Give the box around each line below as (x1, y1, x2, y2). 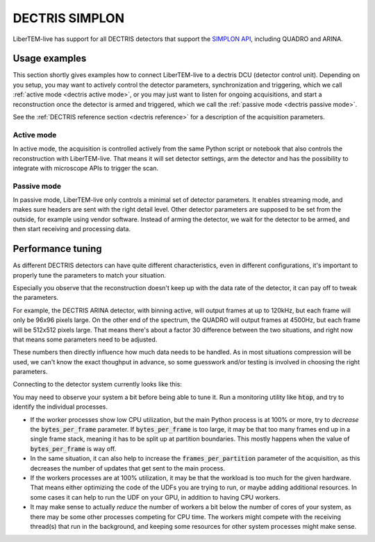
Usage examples (12, 53, 87, 65)
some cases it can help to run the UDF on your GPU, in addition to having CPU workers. (30, 493, 281, 501)
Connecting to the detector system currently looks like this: (12, 380, 182, 389)
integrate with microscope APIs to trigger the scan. (12, 164, 159, 172)
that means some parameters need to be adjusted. (12, 335, 158, 344)
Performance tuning (12, 243, 102, 255)
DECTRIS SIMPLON (12, 10, 125, 26)
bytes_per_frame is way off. (30, 444, 117, 452)
